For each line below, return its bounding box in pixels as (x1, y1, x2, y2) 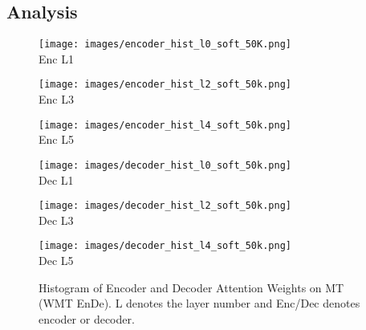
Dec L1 (39, 171, 74, 188)
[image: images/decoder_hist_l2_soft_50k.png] (39, 200, 291, 212)
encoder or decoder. (39, 310, 135, 327)
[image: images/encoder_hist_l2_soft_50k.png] (39, 79, 291, 91)
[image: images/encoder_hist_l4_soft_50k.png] (39, 119, 291, 131)
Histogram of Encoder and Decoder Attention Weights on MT (39, 279, 344, 295)
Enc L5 (39, 131, 74, 148)
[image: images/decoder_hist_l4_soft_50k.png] (39, 240, 291, 252)
